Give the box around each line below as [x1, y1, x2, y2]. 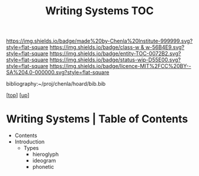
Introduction [14, 138, 45, 145]
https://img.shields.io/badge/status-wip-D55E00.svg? [49, 56, 181, 63]
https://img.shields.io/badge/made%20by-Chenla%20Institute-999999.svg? [6, 37, 193, 45]
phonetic [32, 164, 54, 171]
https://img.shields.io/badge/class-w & [49, 44, 145, 51]
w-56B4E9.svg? [145, 44, 185, 51]
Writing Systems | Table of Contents [6, 112, 188, 126]
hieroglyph [32, 151, 59, 158]
